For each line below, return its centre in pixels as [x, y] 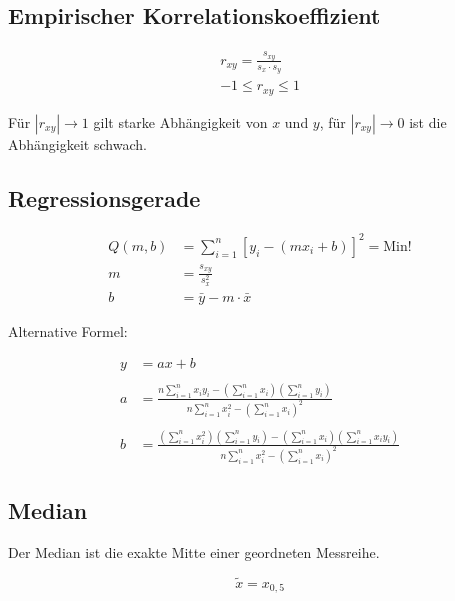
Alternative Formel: [68, 330]
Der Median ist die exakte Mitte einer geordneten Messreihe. [194, 551]
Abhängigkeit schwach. [77, 143]
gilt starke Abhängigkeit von [180, 121]
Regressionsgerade [104, 197]
